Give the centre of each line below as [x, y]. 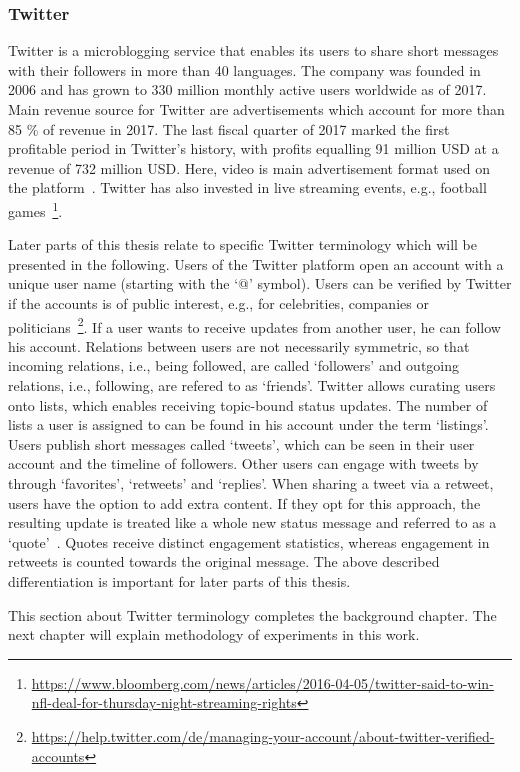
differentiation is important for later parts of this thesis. [179, 580]
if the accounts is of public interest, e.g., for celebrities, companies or [218, 303]
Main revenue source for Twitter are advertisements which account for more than [256, 109]
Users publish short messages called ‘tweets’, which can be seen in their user [241, 443]
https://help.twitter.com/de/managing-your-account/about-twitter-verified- [263, 735]
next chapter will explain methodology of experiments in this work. [214, 634]
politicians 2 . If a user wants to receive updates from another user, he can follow [254, 325]
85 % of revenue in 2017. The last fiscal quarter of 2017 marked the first [229, 128]
